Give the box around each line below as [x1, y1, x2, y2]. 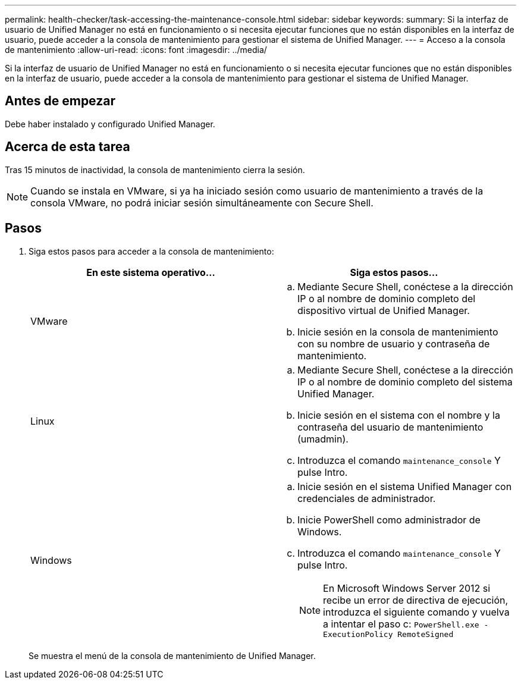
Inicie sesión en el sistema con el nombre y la [297, 409, 500, 421]
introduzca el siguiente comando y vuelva [323, 605, 510, 618]
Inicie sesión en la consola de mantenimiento [297, 325, 498, 338]
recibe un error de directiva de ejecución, [323, 594, 509, 606]
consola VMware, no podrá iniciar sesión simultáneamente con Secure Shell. [30, 196, 374, 209]
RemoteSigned [397, 629, 454, 639]
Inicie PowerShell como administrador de [297, 513, 481, 526]
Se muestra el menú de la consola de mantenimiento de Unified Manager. [29, 650, 316, 661]
